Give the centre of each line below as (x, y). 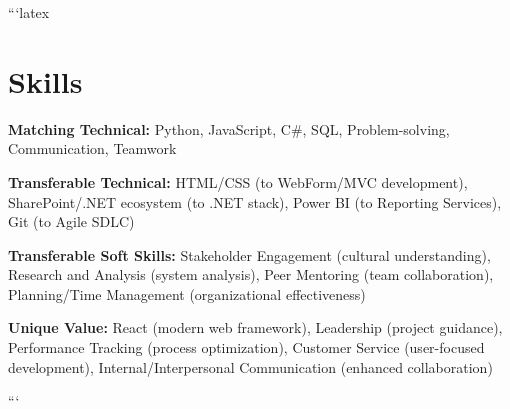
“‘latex (29, 12)
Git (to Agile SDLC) (71, 221)
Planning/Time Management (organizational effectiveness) (187, 293)
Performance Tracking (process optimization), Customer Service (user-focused (246, 347)
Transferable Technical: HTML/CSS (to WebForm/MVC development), (238, 181)
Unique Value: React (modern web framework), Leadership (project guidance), (255, 327)
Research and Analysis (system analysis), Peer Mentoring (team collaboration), (251, 274)
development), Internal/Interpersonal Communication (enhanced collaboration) (250, 366)
